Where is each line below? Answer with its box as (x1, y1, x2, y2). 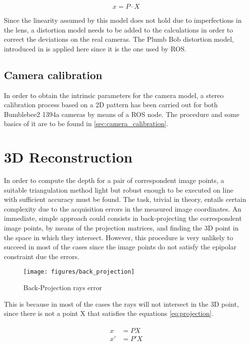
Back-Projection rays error (23, 282, 102, 293)
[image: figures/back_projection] (23, 268, 135, 276)
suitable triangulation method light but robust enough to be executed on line (4, 184, 233, 195)
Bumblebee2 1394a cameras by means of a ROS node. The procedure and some (4, 109, 239, 119)
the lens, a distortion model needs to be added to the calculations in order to (4, 24, 233, 34)
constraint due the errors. (4, 251, 80, 261)
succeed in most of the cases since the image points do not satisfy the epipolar (4, 242, 236, 252)
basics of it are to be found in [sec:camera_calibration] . (4, 118, 168, 129)
